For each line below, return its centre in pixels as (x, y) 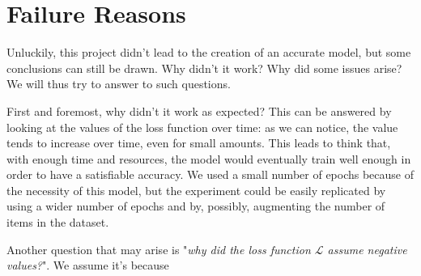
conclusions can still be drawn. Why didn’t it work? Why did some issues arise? (204, 68)
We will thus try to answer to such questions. (119, 84)
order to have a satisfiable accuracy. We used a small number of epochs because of (210, 174)
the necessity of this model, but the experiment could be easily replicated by (196, 190)
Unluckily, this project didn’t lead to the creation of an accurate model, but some (209, 52)
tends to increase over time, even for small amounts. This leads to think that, (199, 143)
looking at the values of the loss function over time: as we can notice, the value (202, 127)
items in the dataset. (58, 222)
